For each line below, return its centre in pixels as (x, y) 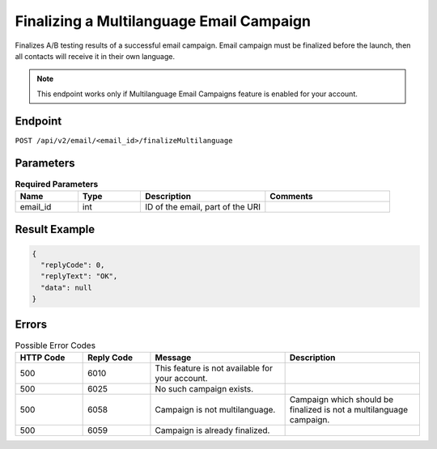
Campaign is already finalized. (212, 430)
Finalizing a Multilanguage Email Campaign (163, 21)
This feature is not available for (214, 368)
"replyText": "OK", (79, 276)
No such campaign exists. (204, 388)
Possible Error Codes (55, 345)
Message (173, 358)
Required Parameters (57, 184)
